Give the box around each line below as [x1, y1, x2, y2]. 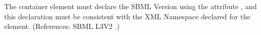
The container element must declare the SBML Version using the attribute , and [4, 1, 257, 11]
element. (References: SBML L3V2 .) [4, 21, 120, 31]
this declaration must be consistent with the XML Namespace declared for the [4, 11, 251, 21]
